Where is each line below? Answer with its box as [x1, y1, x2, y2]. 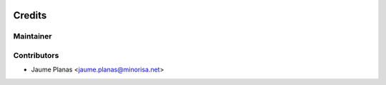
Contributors [13, 50, 59, 60]
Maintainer [13, 31, 52, 41]
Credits [13, 9, 47, 21]
